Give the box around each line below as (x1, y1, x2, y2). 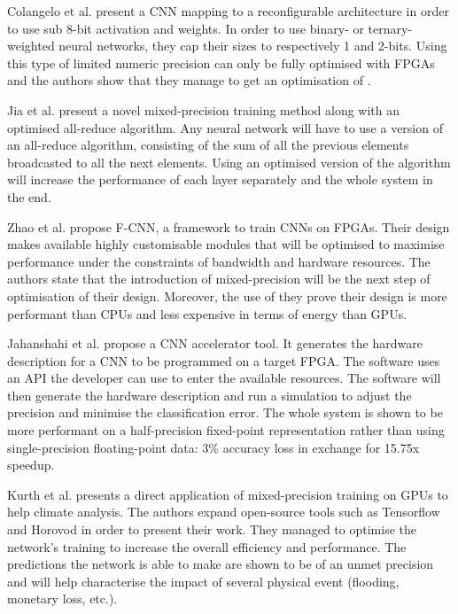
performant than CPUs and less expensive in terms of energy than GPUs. (7, 304, 408, 323)
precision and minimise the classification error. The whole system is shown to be (7, 403, 443, 422)
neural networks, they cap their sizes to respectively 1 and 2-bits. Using (58, 36, 447, 55)
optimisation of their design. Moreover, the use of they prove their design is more (7, 286, 447, 305)
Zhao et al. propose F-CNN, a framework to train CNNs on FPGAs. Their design (7, 217, 450, 236)
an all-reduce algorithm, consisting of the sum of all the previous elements (7, 136, 409, 154)
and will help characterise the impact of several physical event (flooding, (7, 571, 400, 590)
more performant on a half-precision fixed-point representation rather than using (7, 421, 445, 439)
